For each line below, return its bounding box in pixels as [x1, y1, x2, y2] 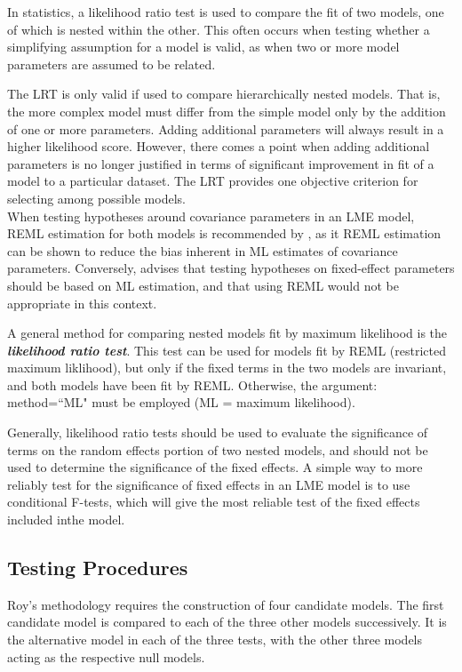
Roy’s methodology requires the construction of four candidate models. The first [7, 595, 444, 613]
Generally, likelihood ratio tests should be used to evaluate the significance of [7, 423, 428, 442]
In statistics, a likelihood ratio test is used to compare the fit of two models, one [7, 3, 444, 20]
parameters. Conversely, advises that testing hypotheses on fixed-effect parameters [7, 259, 455, 277]
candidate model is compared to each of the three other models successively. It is [7, 612, 447, 631]
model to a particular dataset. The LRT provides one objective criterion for [7, 172, 418, 190]
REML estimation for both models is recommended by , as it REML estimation [7, 224, 442, 243]
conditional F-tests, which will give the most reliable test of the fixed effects [7, 492, 420, 511]
